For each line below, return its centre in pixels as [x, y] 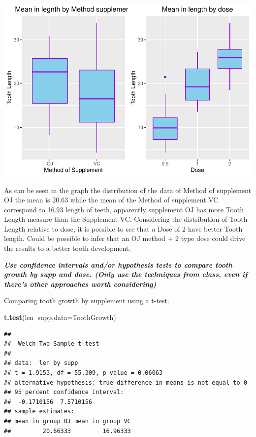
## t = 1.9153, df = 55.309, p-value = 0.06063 [83, 373]
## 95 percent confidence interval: [64, 392]
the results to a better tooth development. [67, 248]
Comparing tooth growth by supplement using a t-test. [87, 300]
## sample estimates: [39, 412]
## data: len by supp [41, 363]
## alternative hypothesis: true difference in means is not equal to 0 [126, 382]
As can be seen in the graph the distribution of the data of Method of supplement [128, 190]
